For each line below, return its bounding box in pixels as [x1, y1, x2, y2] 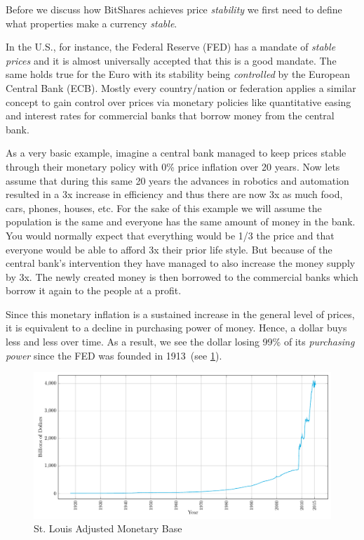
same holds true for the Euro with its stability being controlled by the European [6, 67, 351, 81]
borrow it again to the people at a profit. [6, 283, 182, 298]
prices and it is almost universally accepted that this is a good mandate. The [6, 53, 337, 67]
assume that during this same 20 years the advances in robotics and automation [6, 173, 349, 187]
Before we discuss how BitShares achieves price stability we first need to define [6, 2, 342, 16]
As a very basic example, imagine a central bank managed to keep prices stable [6, 145, 346, 160]
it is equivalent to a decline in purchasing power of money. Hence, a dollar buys [6, 320, 347, 335]
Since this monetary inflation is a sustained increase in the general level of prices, [6, 306, 355, 321]
